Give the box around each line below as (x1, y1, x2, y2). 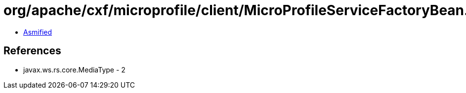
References (3, 45, 61, 57)
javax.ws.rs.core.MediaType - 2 (23, 65, 126, 74)
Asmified (23, 27, 52, 36)
